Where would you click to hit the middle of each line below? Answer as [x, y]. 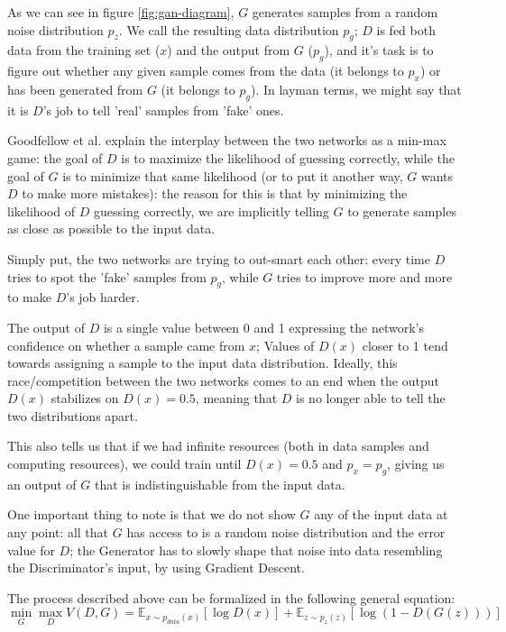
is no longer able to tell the [371, 398]
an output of [42, 484]
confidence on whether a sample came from [126, 345]
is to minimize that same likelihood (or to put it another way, [233, 175]
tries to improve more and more [364, 276]
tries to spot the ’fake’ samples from [107, 276]
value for [31, 550]
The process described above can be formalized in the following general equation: [231, 597]
